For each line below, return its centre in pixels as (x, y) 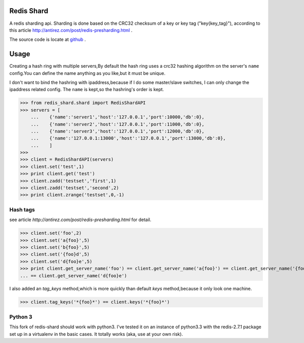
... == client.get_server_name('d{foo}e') (73, 275)
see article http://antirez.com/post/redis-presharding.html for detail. (80, 220)
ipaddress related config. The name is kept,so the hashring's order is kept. (87, 90)
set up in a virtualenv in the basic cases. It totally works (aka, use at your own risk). (96, 334)
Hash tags (22, 209)
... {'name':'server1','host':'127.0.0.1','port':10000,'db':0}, (118, 117)
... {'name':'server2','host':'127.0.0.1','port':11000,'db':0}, (118, 124)
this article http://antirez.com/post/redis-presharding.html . (71, 30)
